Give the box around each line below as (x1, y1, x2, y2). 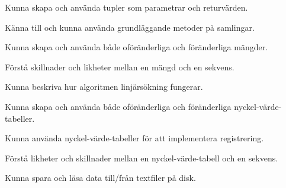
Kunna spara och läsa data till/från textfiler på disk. (5, 171, 196, 184)
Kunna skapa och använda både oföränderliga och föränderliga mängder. (5, 41, 268, 53)
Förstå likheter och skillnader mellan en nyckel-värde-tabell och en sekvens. (5, 151, 278, 164)
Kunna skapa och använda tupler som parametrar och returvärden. (5, 1, 248, 13)
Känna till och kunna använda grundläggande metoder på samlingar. (5, 21, 255, 33)
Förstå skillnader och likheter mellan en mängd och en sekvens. (5, 60, 234, 73)
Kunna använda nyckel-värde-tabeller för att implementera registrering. (5, 132, 264, 144)
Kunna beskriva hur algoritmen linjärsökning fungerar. (5, 80, 203, 93)
